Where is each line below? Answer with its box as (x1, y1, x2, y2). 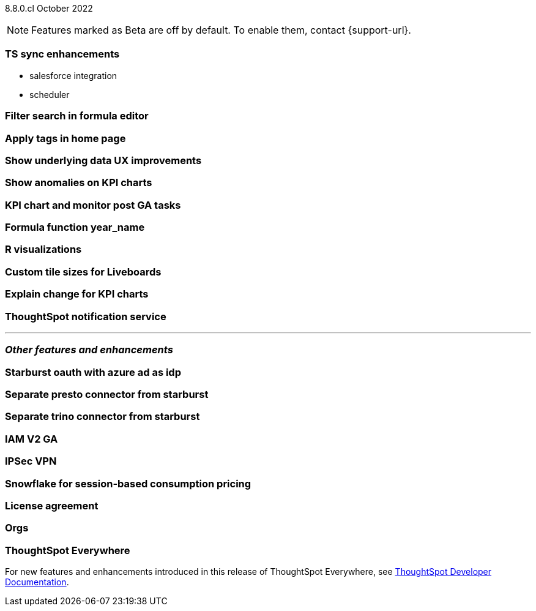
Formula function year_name (5, 221, 145, 233)
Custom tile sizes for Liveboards (5, 265, 162, 278)
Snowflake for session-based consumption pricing (5, 477, 251, 490)
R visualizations (5, 243, 82, 256)
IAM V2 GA (5, 432, 58, 445)
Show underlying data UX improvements (5, 154, 202, 167)
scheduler (29, 89, 70, 100)
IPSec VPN (5, 455, 57, 468)
